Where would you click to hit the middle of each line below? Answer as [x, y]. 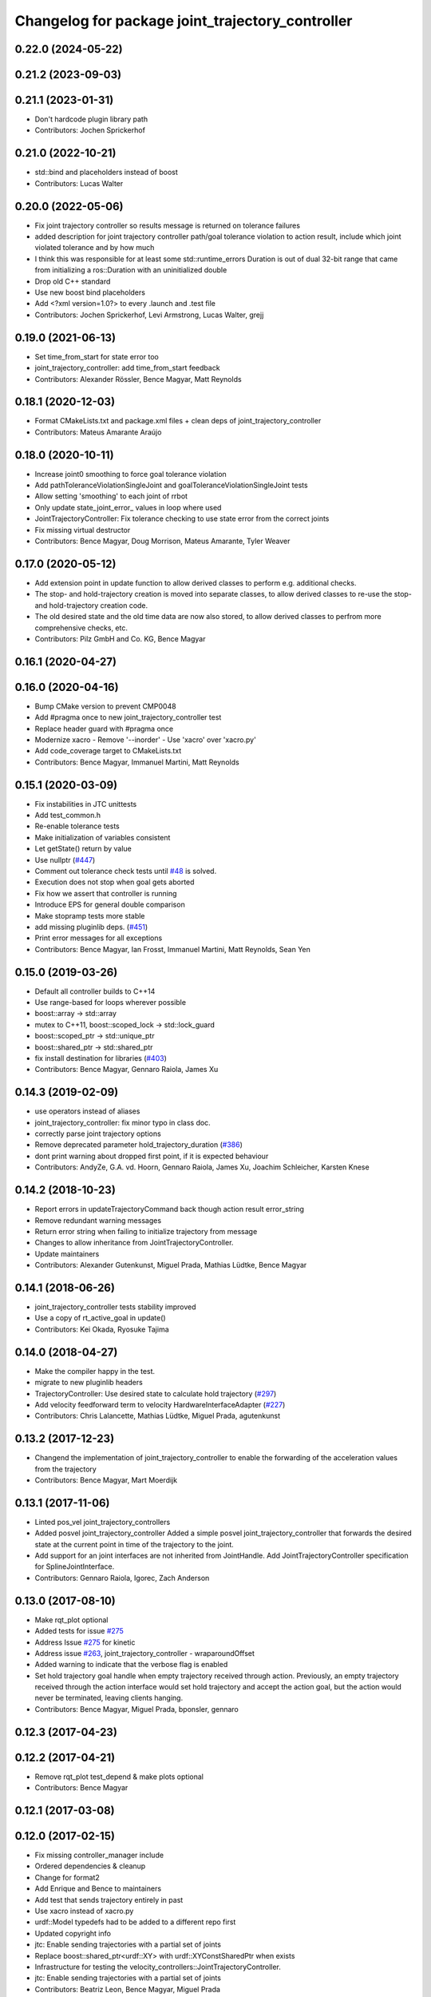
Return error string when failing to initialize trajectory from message [146, 1231]
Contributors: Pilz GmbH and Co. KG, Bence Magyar [120, 638]
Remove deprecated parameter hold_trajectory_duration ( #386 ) [138, 1145]
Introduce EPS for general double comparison [110, 905]
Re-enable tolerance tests [77, 826]
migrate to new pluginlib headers [89, 1383]
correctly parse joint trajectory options [98, 1133]
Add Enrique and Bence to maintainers [98, 1888]
